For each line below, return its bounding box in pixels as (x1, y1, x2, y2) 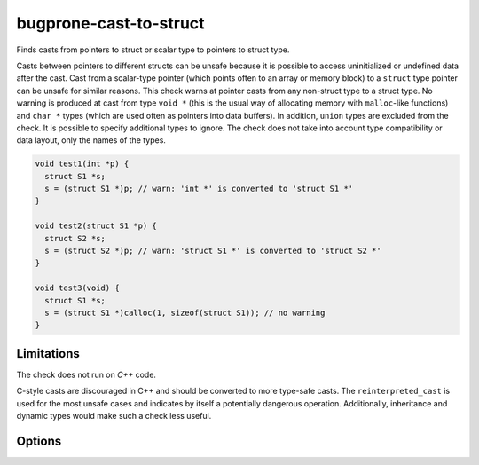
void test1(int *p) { (35, 159, 130, 169)
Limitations (16, 346, 80, 361)
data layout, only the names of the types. (16, 135, 166, 146)
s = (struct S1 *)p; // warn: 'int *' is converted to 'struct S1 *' (44, 184, 354, 194)
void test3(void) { (35, 283, 120, 293)
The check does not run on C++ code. (16, 369, 157, 380)
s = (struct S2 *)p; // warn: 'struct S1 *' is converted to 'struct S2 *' (44, 246, 381, 256)
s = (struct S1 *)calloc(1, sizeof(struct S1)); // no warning (44, 307, 326, 318)
